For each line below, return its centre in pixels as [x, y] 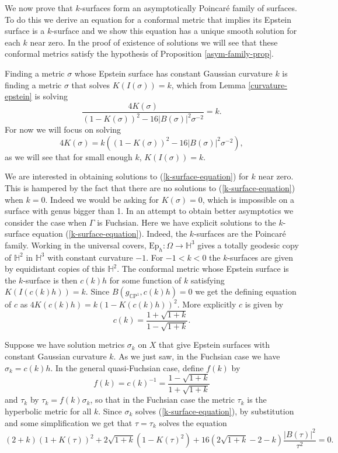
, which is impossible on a [248, 199]
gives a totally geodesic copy [248, 245]
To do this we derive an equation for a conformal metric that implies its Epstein [148, 19]
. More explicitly [207, 304]
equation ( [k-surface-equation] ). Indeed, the [110, 234]
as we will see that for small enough [69, 156]
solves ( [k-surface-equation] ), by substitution [215, 411]
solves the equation [193, 422]
